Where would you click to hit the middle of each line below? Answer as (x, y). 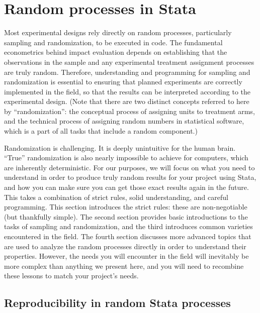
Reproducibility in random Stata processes (117, 303)
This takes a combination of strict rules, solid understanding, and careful (116, 197)
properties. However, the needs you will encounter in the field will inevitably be (126, 256)
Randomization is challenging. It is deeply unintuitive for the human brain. (120, 147)
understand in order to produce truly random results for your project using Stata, (130, 177)
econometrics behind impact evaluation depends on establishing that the (116, 52)
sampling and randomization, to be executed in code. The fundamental (113, 42)
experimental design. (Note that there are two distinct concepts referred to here (127, 101)
